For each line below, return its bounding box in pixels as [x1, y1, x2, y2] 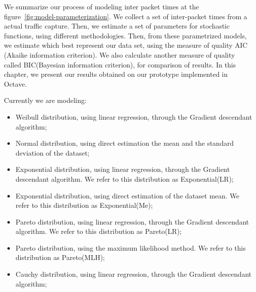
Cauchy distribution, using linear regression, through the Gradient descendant [15, 269, 252, 279]
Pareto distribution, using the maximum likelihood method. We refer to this [15, 242, 246, 253]
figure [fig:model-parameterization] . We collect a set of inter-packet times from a [4, 11, 248, 21]
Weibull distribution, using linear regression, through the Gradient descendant [15, 111, 252, 122]
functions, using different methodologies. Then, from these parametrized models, [4, 30, 247, 40]
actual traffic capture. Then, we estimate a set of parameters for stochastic [4, 21, 230, 31]
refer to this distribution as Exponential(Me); [15, 200, 153, 210]
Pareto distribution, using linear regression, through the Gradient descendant [15, 216, 249, 227]
